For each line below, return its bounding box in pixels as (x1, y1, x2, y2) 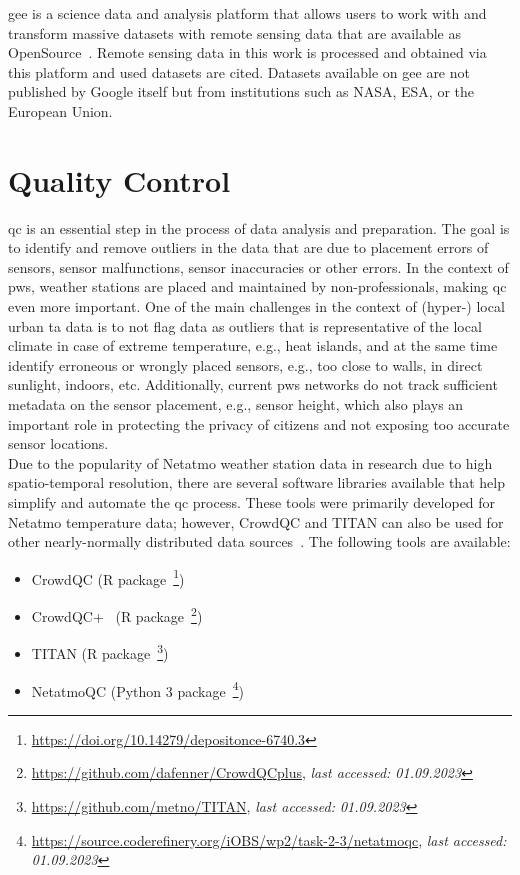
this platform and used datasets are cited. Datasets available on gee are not (8, 61, 470, 82)
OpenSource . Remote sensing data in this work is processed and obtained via (8, 42, 487, 63)
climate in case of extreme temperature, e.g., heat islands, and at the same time (8, 335, 498, 356)
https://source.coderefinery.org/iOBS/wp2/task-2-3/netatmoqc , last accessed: (31, 829, 507, 850)
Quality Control (8, 159, 231, 200)
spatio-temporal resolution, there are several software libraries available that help (8, 472, 505, 493)
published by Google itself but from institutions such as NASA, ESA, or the (8, 81, 474, 102)
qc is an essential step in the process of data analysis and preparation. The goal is (8, 217, 510, 238)
